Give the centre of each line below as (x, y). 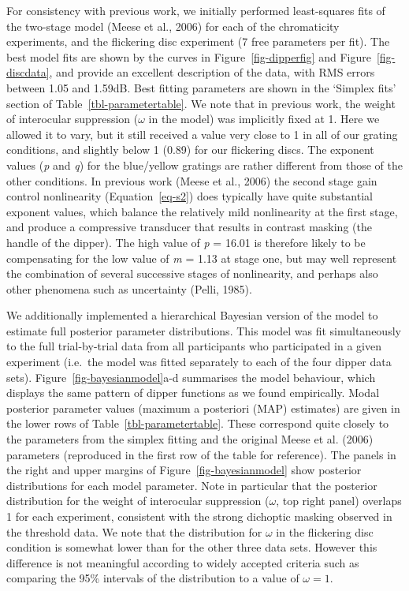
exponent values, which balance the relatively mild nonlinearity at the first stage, (202, 211)
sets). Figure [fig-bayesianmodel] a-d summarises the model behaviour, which (191, 377)
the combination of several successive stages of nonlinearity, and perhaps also (192, 273)
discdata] (28, 72)
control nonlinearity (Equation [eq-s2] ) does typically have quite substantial (190, 196)
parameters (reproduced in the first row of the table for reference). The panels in (201, 454)
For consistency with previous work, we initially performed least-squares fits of (196, 10)
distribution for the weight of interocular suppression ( (138, 501)
